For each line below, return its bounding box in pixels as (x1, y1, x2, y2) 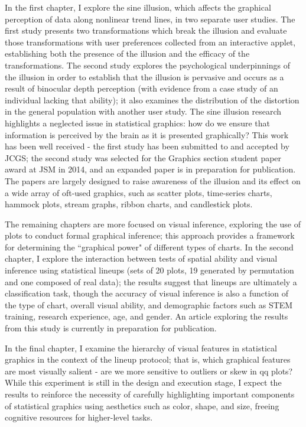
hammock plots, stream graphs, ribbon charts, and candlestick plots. (5, 198, 253, 210)
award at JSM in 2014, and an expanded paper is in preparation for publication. (5, 163, 296, 175)
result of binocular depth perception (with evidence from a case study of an (5, 82, 278, 94)
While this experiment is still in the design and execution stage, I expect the (5, 376, 282, 389)
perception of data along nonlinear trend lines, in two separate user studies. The (5, 12, 295, 25)
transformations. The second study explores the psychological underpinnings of (5, 58, 290, 71)
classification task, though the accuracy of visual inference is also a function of (5, 287, 289, 299)
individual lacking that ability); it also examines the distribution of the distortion (5, 93, 300, 106)
